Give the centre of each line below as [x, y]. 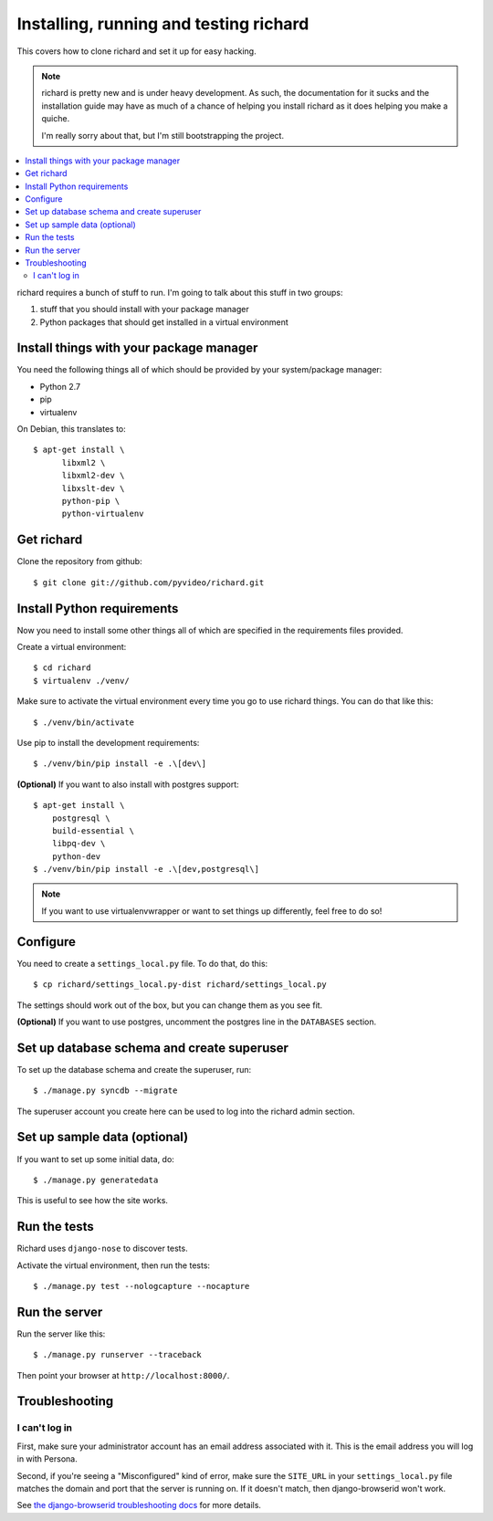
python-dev [76, 856]
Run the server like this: [61, 1334]
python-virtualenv [103, 514]
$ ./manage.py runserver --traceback [118, 1355]
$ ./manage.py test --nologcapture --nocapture [142, 1286]
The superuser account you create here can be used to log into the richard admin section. [186, 1111]
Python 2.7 [60, 386]
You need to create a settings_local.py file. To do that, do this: [142, 963]
